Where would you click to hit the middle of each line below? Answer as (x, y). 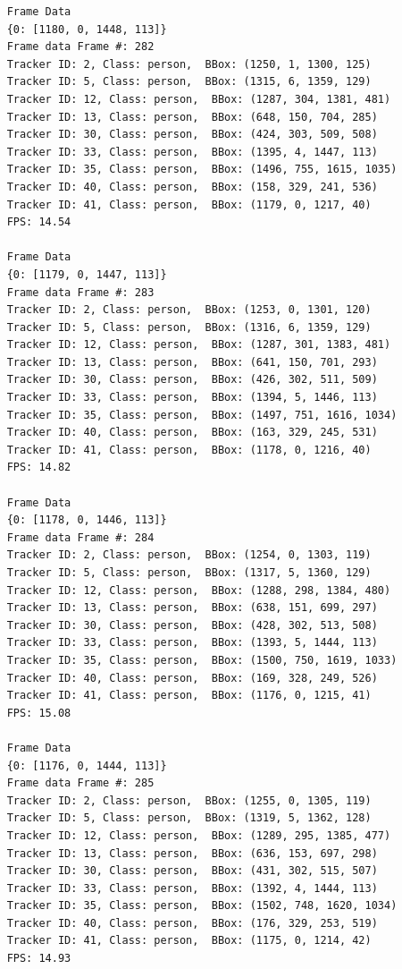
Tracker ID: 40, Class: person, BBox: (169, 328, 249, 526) (192, 678)
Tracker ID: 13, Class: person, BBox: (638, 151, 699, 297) (192, 608)
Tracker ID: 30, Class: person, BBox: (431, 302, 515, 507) (192, 871)
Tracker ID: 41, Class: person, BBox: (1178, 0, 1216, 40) (189, 450)
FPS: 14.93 (39, 959)
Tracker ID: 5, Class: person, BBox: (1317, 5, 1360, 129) (189, 573)
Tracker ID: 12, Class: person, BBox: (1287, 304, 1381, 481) (199, 99)
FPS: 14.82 (39, 467)
